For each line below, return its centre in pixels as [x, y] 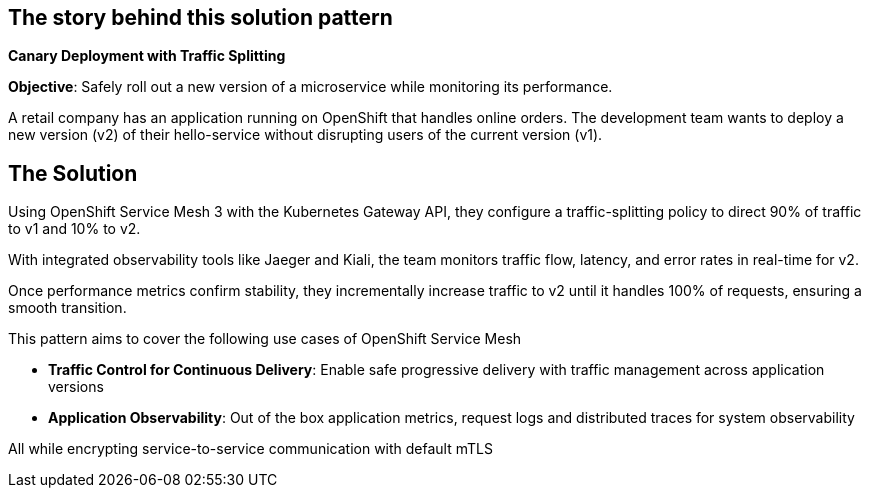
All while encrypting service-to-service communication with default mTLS [250, 449]
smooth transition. [67, 308]
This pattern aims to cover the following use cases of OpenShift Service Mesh [265, 339]
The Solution [73, 173]
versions [76, 387]
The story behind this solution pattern [200, 17]
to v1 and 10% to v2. [74, 229]
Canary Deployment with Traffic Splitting [147, 56]
